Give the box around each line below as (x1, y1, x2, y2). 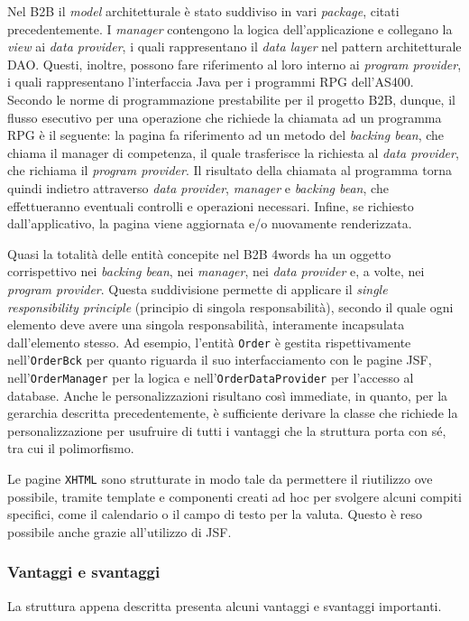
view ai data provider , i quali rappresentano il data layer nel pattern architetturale (7, 37, 462, 56)
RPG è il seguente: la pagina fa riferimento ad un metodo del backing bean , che (7, 125, 445, 144)
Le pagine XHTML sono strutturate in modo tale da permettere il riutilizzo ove (7, 469, 433, 488)
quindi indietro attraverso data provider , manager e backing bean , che (7, 178, 389, 197)
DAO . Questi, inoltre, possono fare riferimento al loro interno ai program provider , (7, 54, 462, 73)
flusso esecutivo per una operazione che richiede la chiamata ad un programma (7, 107, 442, 126)
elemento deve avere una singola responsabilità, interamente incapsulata (7, 315, 405, 334)
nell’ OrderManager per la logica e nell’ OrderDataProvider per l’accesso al (7, 368, 414, 386)
